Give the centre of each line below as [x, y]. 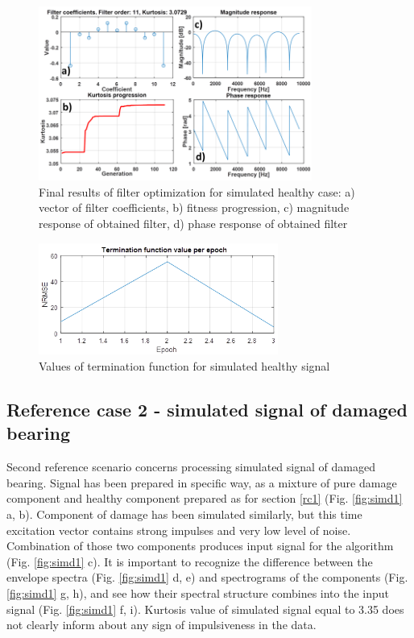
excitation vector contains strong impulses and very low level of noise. [179, 530]
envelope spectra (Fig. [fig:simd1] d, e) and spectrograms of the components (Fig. [207, 577]
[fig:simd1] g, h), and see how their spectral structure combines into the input [198, 593]
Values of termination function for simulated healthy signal [184, 366]
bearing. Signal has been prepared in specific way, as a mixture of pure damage [202, 482]
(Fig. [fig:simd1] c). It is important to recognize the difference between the [190, 561]
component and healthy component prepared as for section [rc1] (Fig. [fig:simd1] [205, 498]
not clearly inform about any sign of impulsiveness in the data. [161, 625]
